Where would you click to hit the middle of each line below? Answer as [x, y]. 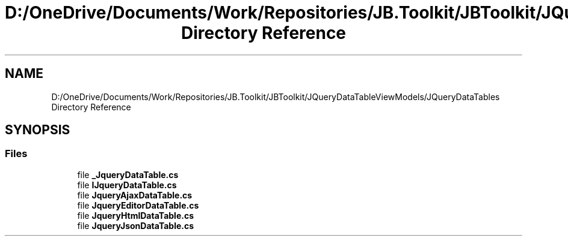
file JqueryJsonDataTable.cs [136, 225]
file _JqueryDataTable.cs [128, 174]
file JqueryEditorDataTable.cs [138, 205]
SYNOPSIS [38, 130]
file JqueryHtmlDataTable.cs [135, 215]
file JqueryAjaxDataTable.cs [135, 195]
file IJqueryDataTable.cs [127, 185]
